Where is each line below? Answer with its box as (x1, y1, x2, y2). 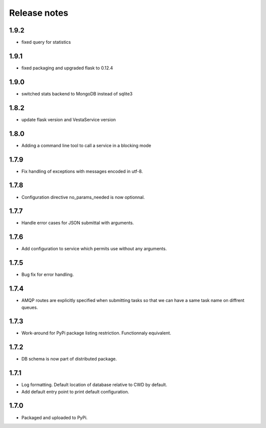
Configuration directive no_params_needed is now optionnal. (21, 194, 145, 200)
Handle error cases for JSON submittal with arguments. (21, 220, 134, 226)
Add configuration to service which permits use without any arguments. (21, 246, 167, 252)
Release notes (9, 7, 68, 18)
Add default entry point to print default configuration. (21, 389, 129, 395)
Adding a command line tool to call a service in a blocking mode (21, 142, 151, 148)
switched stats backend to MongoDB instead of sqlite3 (21, 91, 133, 97)
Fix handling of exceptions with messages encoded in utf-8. (21, 168, 143, 174)
